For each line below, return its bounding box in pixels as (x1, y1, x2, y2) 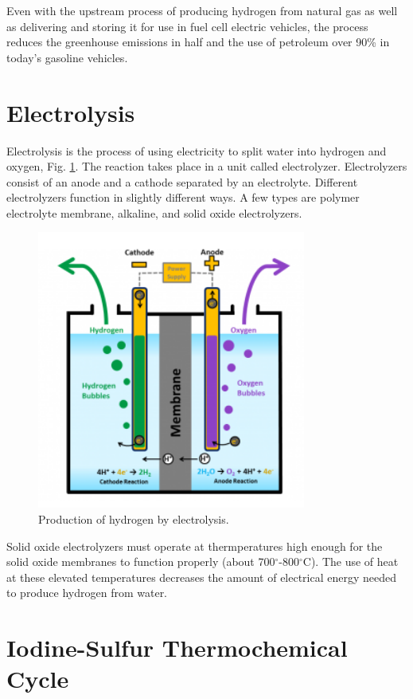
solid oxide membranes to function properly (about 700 (6, 553, 275, 570)
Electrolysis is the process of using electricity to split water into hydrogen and (6, 142, 387, 159)
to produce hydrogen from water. (6, 584, 168, 601)
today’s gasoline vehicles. (6, 49, 128, 65)
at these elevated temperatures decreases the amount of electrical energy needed (6, 568, 397, 585)
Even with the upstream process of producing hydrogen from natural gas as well (6, 2, 398, 18)
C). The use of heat (302, 553, 399, 570)
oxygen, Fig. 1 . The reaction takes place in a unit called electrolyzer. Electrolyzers (6, 158, 407, 175)
